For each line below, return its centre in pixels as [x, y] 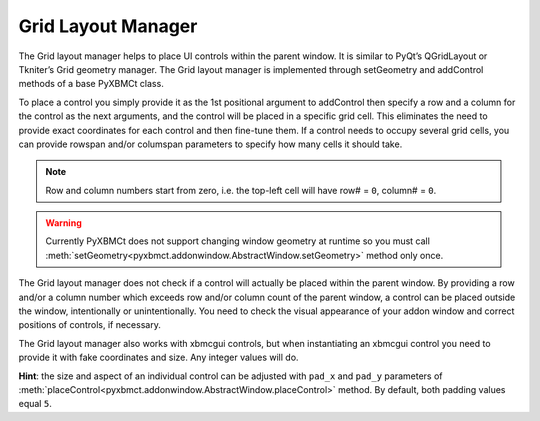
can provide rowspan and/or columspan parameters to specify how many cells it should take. [210, 144]
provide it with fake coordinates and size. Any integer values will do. [158, 357]
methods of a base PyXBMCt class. [91, 84]
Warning [63, 223]
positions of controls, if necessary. [90, 325]
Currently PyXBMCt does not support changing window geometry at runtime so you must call [237, 241]
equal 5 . [35, 404]
